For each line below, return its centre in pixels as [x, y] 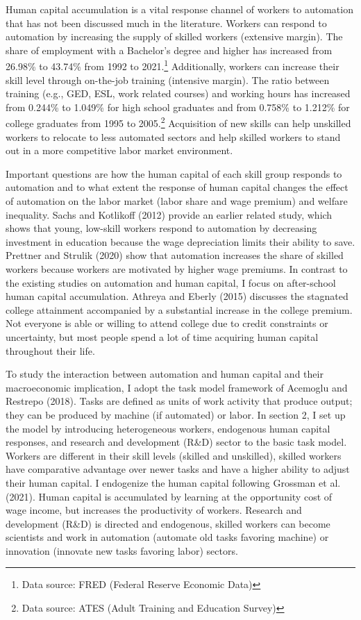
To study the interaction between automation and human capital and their [165, 374]
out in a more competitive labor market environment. [119, 150]
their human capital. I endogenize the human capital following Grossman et [166, 482]
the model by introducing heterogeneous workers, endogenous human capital [168, 428]
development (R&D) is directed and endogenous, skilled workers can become [168, 523]
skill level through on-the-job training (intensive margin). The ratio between [168, 79]
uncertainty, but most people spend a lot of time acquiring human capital [162, 336]
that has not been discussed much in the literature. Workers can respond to [166, 23]
